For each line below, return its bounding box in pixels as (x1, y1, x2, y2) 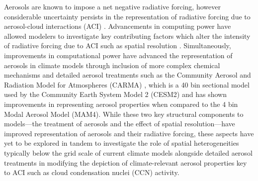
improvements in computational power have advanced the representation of (4, 50, 233, 60)
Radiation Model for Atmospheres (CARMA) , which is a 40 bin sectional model (4, 79, 250, 90)
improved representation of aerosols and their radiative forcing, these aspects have (4, 128, 254, 138)
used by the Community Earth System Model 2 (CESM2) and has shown (4, 89, 227, 99)
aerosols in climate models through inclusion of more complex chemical (4, 60, 220, 70)
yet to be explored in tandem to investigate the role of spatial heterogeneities (4, 138, 239, 148)
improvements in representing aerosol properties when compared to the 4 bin (4, 98, 238, 109)
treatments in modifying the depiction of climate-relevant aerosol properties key (4, 157, 247, 168)
